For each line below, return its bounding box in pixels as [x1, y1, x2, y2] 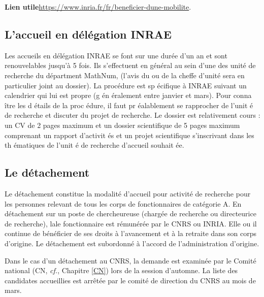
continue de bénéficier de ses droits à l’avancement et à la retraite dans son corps [5, 228, 257, 239]
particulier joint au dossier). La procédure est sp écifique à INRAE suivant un [5, 80, 247, 90]
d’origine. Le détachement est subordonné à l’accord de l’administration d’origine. [5, 238, 259, 248]
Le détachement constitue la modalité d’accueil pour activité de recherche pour [5, 188, 251, 199]
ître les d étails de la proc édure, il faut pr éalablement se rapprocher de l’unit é [5, 100, 253, 110]
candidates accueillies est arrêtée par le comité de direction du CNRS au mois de [5, 275, 256, 285]
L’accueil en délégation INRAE [5, 26, 172, 42]
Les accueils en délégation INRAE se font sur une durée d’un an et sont [5, 50, 227, 60]
